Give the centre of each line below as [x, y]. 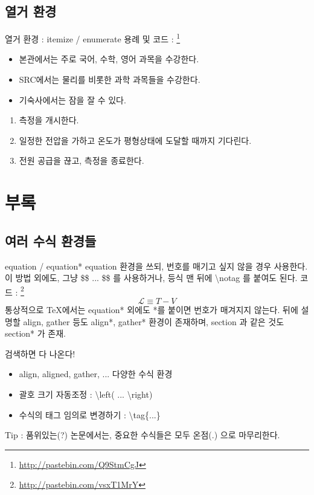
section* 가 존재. [35, 333]
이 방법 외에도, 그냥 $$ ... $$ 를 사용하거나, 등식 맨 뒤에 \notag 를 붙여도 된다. [151, 278]
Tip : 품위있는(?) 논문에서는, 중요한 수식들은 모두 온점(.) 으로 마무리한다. [143, 435]
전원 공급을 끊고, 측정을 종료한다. [82, 160]
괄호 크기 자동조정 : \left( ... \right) [86, 394]
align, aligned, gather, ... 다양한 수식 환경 [96, 374]
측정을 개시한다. [49, 120]
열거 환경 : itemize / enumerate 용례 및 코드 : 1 [93, 38]
